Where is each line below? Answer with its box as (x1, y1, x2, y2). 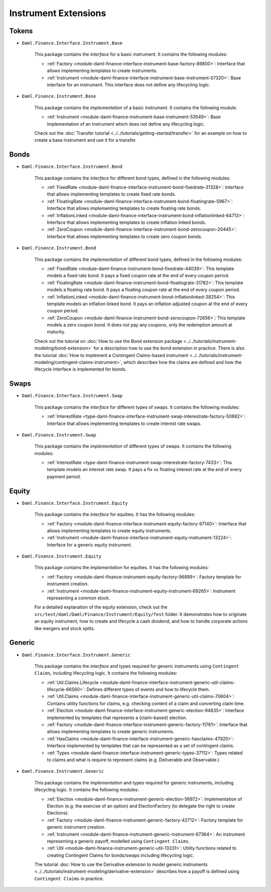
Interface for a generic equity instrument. (47, 542, 132, 548)
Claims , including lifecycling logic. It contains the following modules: (34, 670, 178, 676)
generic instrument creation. (47, 824, 106, 830)
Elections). (47, 810, 69, 816)
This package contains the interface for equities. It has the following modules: (34, 511, 196, 517)
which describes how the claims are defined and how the (123, 360, 242, 366)
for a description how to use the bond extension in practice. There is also (93, 345, 245, 351)
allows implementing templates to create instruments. (47, 68, 158, 74)
